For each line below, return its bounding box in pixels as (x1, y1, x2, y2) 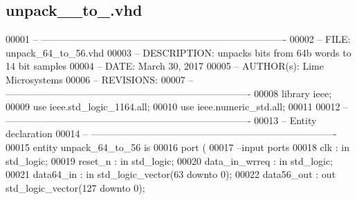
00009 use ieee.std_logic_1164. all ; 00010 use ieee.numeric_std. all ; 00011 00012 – (6, 99, 349, 114)
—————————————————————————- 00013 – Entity (6, 112, 317, 127)
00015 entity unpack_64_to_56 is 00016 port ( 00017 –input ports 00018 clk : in (6, 139, 349, 154)
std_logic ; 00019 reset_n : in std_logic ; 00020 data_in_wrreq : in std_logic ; (6, 153, 333, 168)
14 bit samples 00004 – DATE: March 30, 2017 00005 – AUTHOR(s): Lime (6, 59, 324, 73)
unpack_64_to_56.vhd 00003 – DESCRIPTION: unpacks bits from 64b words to (6, 45, 351, 59)
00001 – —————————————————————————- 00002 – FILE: (6, 32, 351, 46)
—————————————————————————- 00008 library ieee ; (6, 86, 332, 100)
